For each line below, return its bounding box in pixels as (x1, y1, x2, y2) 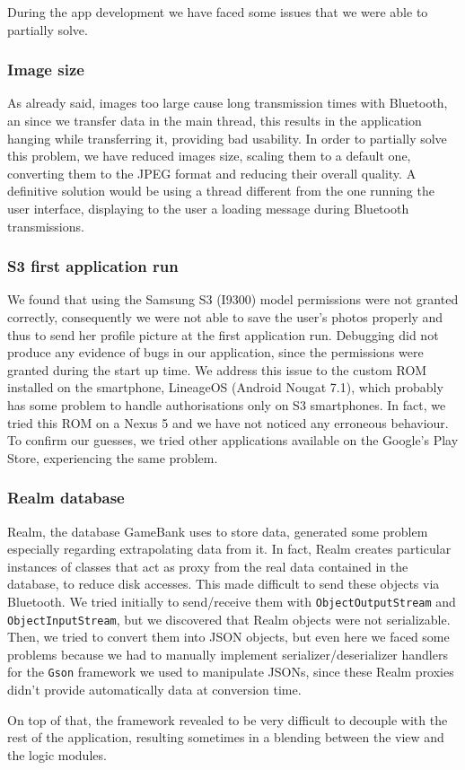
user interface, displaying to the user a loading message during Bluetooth (7, 198, 409, 217)
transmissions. (7, 216, 84, 235)
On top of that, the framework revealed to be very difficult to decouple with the (7, 710, 448, 729)
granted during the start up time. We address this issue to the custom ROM (7, 360, 427, 379)
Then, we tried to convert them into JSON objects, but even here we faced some (7, 627, 450, 646)
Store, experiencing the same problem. (7, 448, 218, 467)
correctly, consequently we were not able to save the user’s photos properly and (7, 307, 443, 326)
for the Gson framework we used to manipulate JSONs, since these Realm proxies (7, 662, 454, 681)
